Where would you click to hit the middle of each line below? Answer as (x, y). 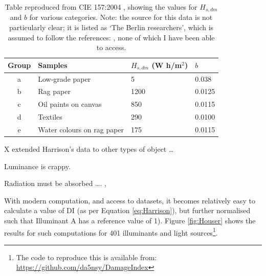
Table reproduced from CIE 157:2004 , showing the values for (101, 7)
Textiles (50, 117)
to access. (111, 47)
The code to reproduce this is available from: (86, 257)
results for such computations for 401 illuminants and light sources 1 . (111, 232)
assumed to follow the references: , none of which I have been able (111, 37)
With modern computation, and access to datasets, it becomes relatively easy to (130, 200)
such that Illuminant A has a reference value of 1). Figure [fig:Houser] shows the (130, 220)
